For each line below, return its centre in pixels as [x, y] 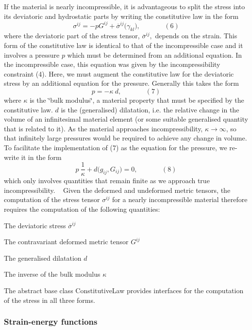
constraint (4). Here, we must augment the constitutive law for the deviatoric [119, 73]
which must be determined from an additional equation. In [155, 55]
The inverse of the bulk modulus [52, 274]
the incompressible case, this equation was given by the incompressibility [112, 64]
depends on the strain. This [196, 36]
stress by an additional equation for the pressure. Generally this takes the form [121, 83]
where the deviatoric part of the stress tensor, [72, 36]
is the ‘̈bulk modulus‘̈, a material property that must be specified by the [137, 100]
